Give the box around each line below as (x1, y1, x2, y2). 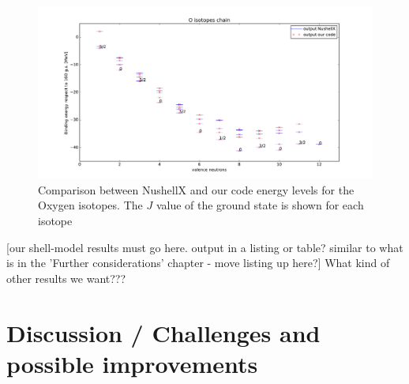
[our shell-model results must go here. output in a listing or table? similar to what (6, 239, 403, 255)
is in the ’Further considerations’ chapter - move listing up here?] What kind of (6, 254, 390, 271)
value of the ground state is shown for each (156, 197, 364, 213)
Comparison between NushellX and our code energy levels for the (38, 181, 355, 198)
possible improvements (6, 347, 258, 379)
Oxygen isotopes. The (38, 197, 143, 213)
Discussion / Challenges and (6, 316, 321, 348)
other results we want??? (6, 269, 126, 286)
